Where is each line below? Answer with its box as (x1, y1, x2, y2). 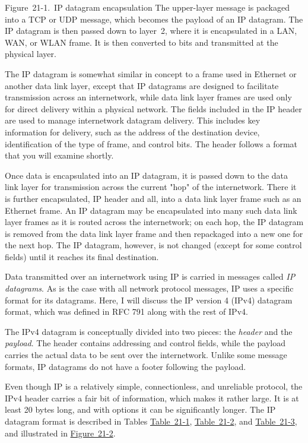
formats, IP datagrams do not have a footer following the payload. (5, 360, 246, 372)
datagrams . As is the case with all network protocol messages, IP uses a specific (5, 282, 294, 295)
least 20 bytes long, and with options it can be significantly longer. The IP (5, 403, 276, 416)
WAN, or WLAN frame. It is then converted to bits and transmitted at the (5, 36, 278, 48)
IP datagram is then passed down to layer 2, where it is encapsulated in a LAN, (5, 24, 297, 37)
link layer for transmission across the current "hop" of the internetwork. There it (5, 181, 297, 193)
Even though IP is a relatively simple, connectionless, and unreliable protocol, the (5, 380, 303, 393)
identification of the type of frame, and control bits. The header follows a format (5, 137, 298, 150)
